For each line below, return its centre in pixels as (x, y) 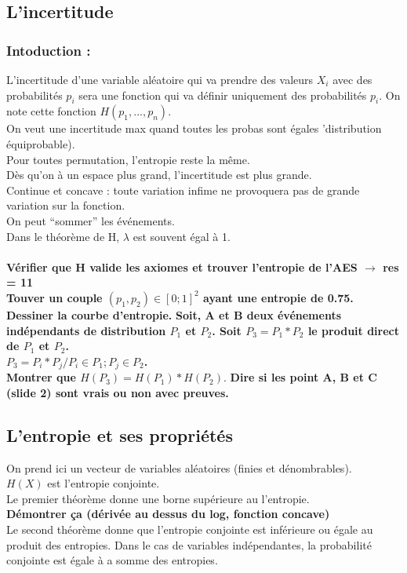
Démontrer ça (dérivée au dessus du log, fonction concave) (168, 514)
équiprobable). (41, 143)
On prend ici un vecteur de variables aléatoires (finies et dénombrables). (179, 467)
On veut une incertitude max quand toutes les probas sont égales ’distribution (194, 128)
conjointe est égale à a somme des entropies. (112, 560)
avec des (352, 79)
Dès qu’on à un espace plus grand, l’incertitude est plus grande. (159, 175)
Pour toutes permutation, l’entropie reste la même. (128, 159)
